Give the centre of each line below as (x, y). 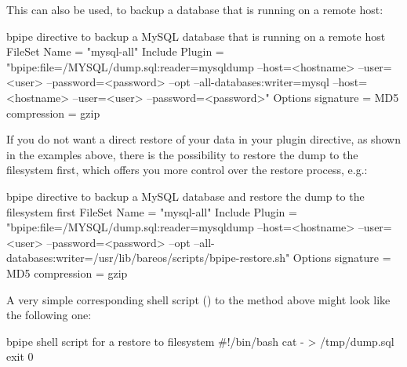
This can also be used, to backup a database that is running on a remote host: (195, 9)
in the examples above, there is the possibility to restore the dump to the (182, 154)
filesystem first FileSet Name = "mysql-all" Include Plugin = (152, 211)
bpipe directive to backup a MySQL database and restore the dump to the (185, 196)
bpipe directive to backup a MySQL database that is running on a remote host (196, 36)
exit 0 (20, 356)
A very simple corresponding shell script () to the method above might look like (198, 299)
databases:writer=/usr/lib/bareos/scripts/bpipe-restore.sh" (148, 258)
